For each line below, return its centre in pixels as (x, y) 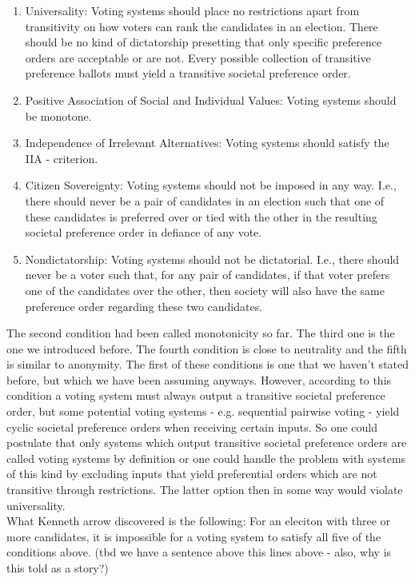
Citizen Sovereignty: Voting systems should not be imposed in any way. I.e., (211, 185)
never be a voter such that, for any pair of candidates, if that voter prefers (207, 275)
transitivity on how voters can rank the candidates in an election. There (202, 26)
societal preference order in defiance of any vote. (144, 232)
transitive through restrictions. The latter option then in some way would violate (205, 490)
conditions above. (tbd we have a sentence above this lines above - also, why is (199, 552)
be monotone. (58, 116)
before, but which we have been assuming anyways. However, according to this (199, 379)
